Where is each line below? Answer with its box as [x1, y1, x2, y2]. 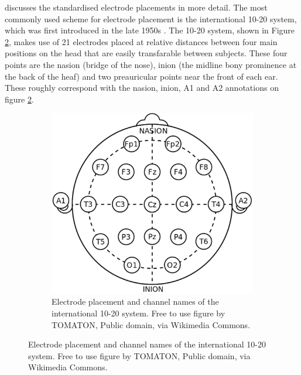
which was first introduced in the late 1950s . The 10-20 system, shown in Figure [5, 24, 295, 36]
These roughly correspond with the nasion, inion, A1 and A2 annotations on [5, 81, 279, 94]
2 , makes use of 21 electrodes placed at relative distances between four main [5, 35, 278, 47]
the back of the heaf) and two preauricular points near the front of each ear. [5, 70, 278, 82]
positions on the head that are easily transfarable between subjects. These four [5, 47, 288, 59]
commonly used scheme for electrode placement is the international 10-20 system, [5, 12, 297, 25]
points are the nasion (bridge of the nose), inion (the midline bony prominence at [5, 58, 297, 70]
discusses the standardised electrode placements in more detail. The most [5, 1, 268, 13]
